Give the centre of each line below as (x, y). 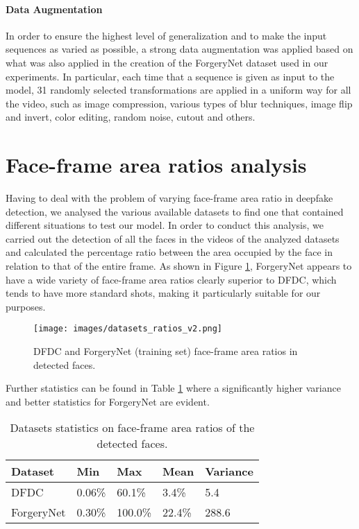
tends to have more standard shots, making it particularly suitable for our (163, 293)
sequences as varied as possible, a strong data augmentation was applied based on (179, 49)
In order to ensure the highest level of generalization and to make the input (166, 35)
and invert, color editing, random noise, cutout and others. (131, 117)
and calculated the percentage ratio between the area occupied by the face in (169, 252)
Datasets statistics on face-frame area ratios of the (132, 428)
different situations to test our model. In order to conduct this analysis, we (165, 225)
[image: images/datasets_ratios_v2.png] (128, 329)
